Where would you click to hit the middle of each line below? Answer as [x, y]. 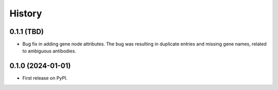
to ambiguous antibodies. [49, 51]
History [26, 13]
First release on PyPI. [45, 78]
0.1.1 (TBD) [27, 32]
